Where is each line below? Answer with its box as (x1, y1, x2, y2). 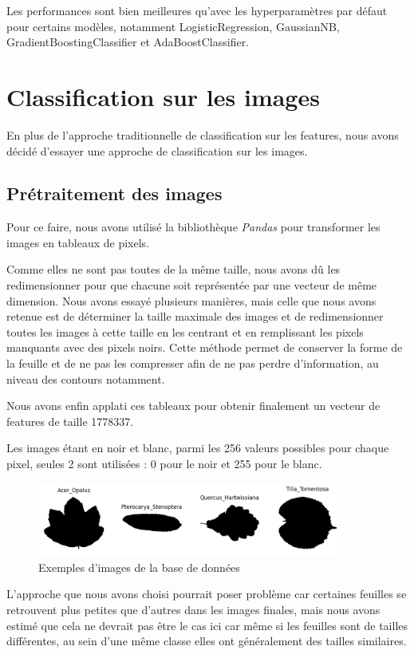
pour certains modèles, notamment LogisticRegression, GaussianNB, (6, 18, 340, 34)
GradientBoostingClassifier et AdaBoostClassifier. (6, 33, 250, 50)
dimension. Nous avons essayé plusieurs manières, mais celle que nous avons (6, 292, 377, 309)
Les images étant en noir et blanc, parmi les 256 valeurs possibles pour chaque (6, 439, 389, 456)
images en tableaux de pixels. (6, 234, 150, 250)
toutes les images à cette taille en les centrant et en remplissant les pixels (6, 323, 364, 340)
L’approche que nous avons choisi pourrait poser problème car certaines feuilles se (6, 585, 407, 602)
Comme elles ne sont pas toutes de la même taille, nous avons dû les (6, 261, 341, 278)
